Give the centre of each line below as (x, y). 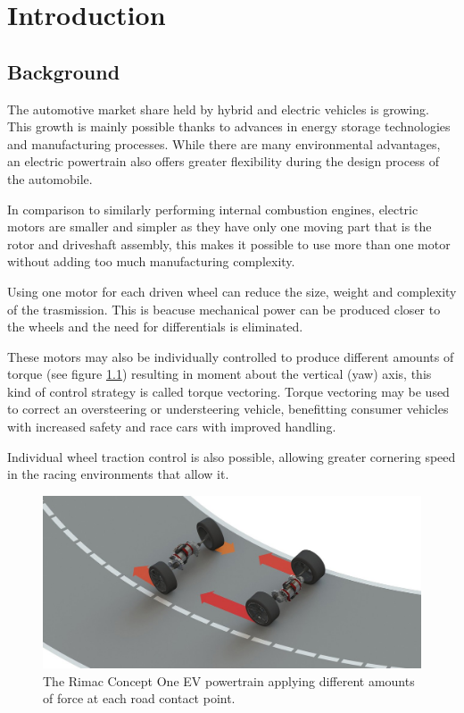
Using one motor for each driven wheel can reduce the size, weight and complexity (232, 291)
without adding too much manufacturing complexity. (151, 261)
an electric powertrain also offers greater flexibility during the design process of (224, 161)
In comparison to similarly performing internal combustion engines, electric (213, 209)
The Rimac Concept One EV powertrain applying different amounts (229, 680)
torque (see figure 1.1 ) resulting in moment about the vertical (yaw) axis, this (220, 374)
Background (64, 71)
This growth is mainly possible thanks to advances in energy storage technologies (229, 126)
